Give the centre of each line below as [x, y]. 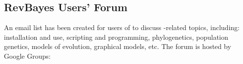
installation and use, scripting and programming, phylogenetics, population [116, 37]
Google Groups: [27, 56]
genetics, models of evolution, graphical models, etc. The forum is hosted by [118, 46]
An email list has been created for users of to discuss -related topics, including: [122, 27]
